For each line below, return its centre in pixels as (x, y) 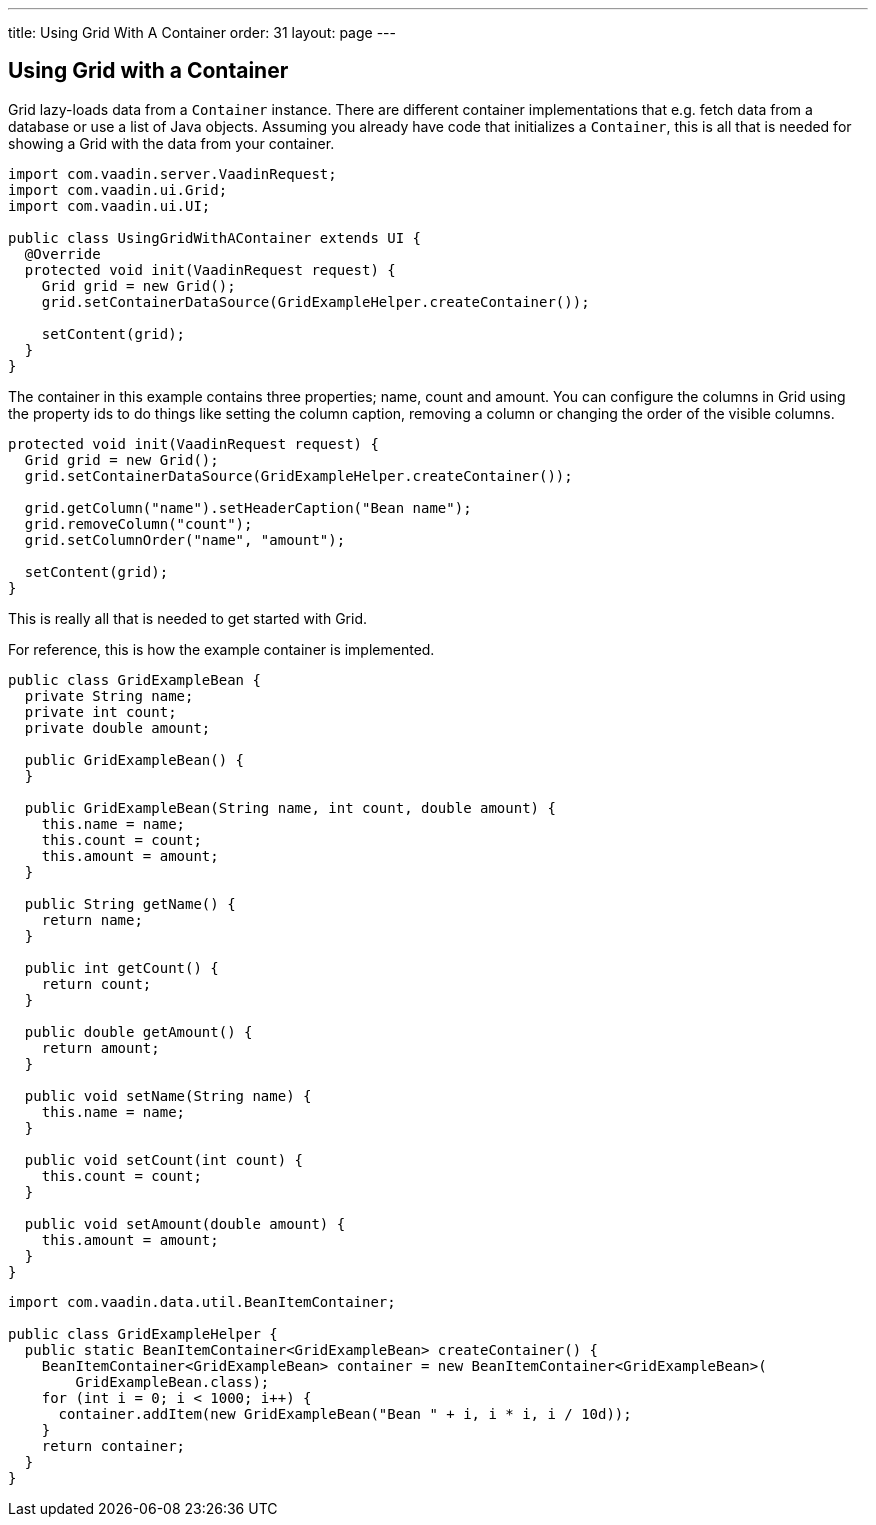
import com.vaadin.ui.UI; (109, 205)
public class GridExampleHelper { (143, 1333)
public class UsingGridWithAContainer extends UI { (215, 237)
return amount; (100, 1047)
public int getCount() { (121, 967)
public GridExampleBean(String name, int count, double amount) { (290, 807)
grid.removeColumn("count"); (138, 523)
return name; (92, 919)
